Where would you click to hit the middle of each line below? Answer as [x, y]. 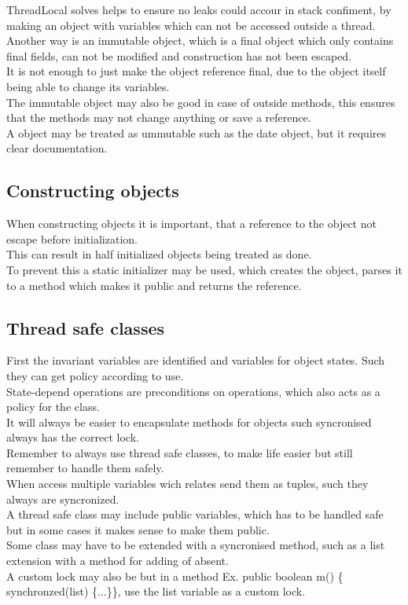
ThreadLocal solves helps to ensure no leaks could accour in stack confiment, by [199, 9]
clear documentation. [57, 148]
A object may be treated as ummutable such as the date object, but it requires [196, 132]
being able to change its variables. [88, 86]
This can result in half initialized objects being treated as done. [159, 254]
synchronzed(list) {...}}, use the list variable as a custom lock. [156, 591]
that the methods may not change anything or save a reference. [159, 117]
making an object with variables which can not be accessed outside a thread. [191, 25]
